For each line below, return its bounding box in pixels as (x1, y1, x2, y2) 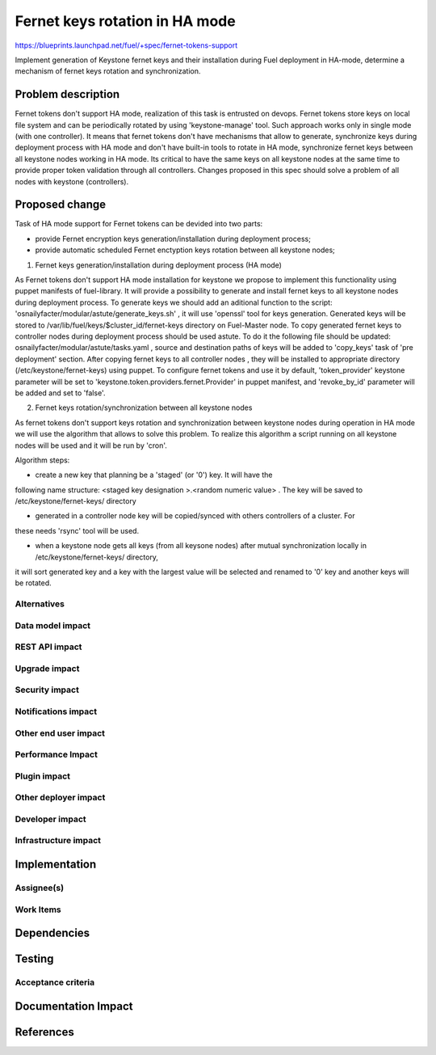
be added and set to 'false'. (15, 388, 106, 398)
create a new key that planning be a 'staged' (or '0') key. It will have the (35, 470, 273, 480)
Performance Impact (15, 749, 99, 760)
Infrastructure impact (15, 835, 101, 846)
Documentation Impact (15, 999, 133, 1013)
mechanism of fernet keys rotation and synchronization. (15, 66, 201, 76)
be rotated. (15, 578, 52, 588)
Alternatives (15, 598, 65, 610)
